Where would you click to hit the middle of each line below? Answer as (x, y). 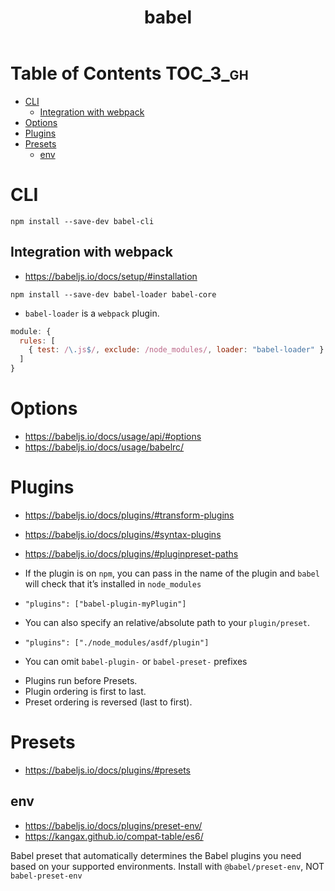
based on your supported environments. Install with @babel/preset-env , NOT (167, 866)
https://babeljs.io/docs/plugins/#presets (108, 770)
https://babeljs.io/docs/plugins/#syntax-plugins (123, 534)
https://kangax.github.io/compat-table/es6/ (114, 836)
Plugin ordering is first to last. (85, 691)
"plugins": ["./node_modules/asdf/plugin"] (117, 642)
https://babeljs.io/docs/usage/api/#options (113, 436)
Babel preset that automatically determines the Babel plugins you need (156, 855)
